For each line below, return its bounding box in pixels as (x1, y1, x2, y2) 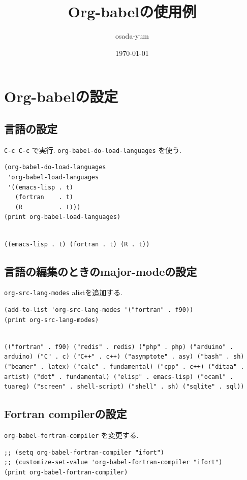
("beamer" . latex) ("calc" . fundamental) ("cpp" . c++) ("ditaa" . (4, 363, 244, 370)
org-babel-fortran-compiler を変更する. (4, 429, 139, 440)
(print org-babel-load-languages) (4, 213, 121, 221)
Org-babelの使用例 (68, 1, 197, 22)
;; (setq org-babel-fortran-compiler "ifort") (4, 449, 164, 456)
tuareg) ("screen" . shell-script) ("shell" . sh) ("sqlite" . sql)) (4, 383, 244, 391)
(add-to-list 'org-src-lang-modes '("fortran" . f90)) (4, 306, 194, 313)
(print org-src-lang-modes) (4, 316, 99, 324)
